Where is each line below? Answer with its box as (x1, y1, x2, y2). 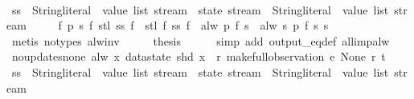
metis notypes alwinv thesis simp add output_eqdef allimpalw (11, 32, 390, 49)
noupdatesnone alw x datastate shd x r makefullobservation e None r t (11, 48, 386, 65)
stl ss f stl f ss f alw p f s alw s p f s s (98, 17, 329, 34)
